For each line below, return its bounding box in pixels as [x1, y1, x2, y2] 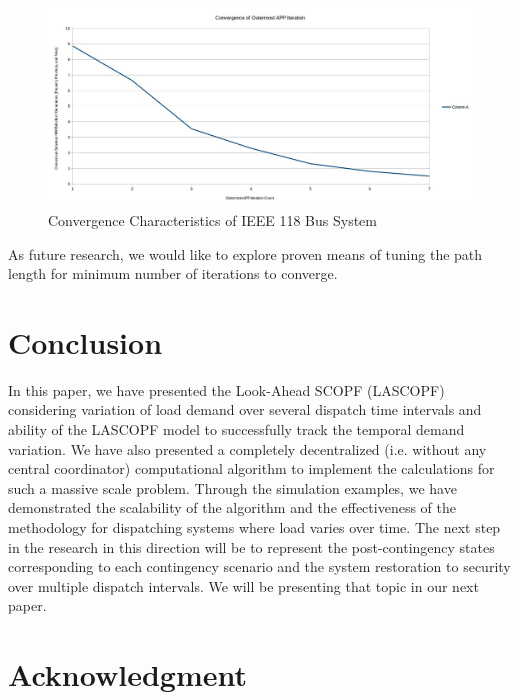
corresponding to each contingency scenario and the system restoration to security [8, 556, 511, 577]
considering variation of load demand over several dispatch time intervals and [8, 399, 482, 420]
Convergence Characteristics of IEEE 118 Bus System [48, 209, 377, 230]
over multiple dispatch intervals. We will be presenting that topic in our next [8, 575, 479, 596]
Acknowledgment [8, 654, 247, 695]
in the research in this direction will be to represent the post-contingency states [8, 536, 495, 557]
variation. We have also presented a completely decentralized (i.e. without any [8, 438, 487, 459]
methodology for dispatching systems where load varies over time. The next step [8, 516, 501, 537]
